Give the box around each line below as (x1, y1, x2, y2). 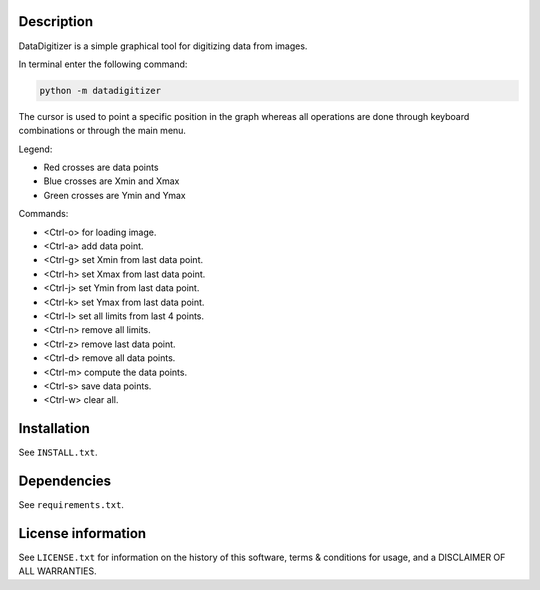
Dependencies (18, 473, 112, 490)
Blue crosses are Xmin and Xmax (43, 175, 180, 187)
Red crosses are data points (43, 161, 159, 174)
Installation (18, 420, 90, 437)
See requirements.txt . (18, 499, 125, 511)
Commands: (18, 208, 69, 220)
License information (18, 525, 147, 542)
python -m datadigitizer (39, 85, 162, 96)
